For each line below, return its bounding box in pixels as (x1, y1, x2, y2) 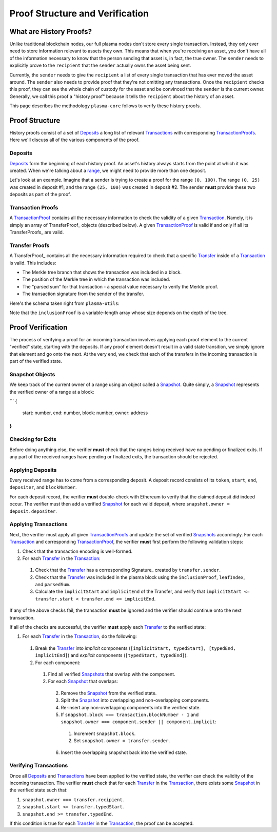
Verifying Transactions (9, 762, 68, 769)
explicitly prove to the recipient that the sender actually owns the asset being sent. (9, 62, 191, 69)
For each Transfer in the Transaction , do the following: (22, 633, 137, 640)
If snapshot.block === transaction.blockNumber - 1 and (61, 711, 199, 718)
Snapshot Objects (9, 371, 55, 378)
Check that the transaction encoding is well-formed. (22, 548, 133, 554)
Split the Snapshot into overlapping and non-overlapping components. (61, 697, 210, 703)
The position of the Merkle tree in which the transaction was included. (22, 276, 170, 282)
